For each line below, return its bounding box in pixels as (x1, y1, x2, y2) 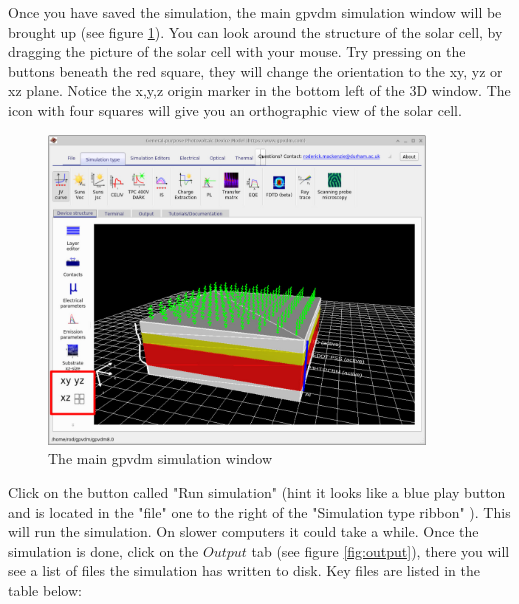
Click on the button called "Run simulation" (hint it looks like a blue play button (8, 482, 506, 503)
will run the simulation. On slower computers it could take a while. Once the (8, 521, 479, 542)
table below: (8, 580, 82, 601)
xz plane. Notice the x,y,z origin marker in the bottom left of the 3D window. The (8, 80, 511, 101)
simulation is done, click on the (8, 540, 199, 561)
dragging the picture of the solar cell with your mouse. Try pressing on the (8, 41, 466, 62)
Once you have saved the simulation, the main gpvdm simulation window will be (8, 2, 502, 22)
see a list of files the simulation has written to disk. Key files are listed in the (8, 560, 480, 581)
